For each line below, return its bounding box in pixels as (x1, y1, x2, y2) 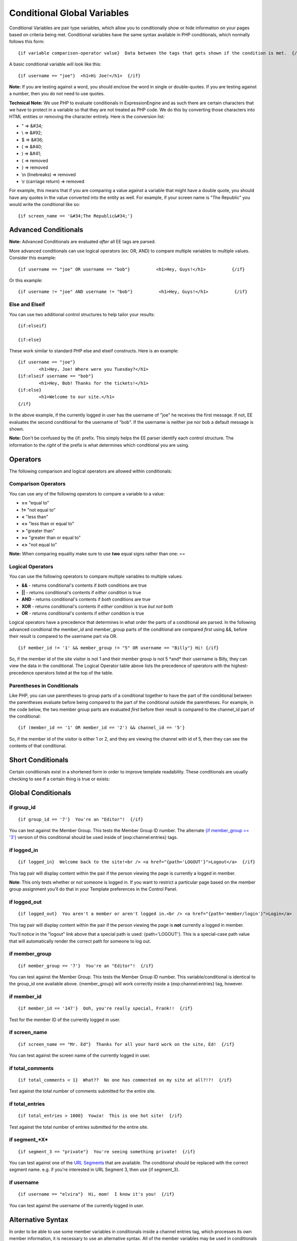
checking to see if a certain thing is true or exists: (9, 776, 110, 782)
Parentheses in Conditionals (9, 682, 79, 689)
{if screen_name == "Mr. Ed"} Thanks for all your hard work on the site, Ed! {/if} (18, 1041, 235, 1047)
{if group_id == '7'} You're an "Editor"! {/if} (18, 817, 144, 822)
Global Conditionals (9, 789, 72, 797)
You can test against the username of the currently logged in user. (9, 1202, 145, 1208)
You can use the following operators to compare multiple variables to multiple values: (9, 573, 183, 579)
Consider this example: (9, 255, 56, 261)
